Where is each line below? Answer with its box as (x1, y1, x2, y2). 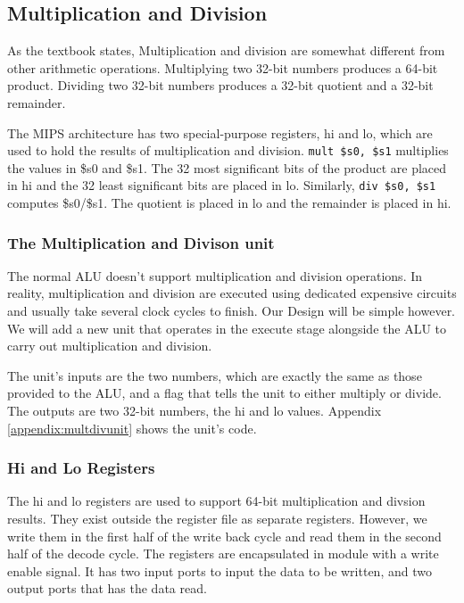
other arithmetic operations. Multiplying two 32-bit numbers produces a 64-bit (7, 58, 438, 77)
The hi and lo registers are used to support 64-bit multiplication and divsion (7, 491, 426, 510)
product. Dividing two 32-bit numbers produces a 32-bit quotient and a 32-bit (7, 76, 434, 95)
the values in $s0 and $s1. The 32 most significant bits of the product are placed (7, 158, 447, 177)
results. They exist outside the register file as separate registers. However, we (7, 509, 427, 528)
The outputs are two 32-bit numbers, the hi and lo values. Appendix (7, 401, 382, 420)
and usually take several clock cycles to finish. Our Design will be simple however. (7, 301, 456, 320)
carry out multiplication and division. (7, 336, 212, 355)
